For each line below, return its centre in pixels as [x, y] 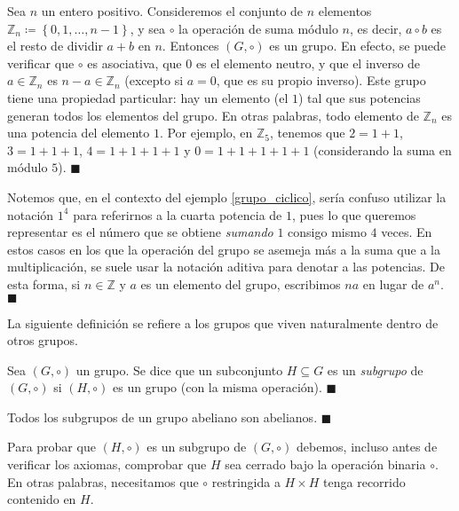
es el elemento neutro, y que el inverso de [308, 63]
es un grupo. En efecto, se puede [358, 46]
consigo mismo [327, 232]
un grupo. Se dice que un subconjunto [179, 369]
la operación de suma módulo [258, 28]
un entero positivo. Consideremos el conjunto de [172, 11]
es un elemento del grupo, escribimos [241, 283]
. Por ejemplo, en [206, 133]
